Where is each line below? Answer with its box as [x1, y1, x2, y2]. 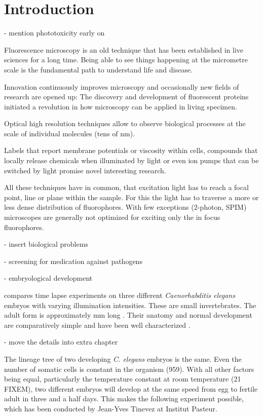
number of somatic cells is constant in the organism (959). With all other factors [4, 363, 254, 374]
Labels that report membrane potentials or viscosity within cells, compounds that [4, 145, 258, 156]
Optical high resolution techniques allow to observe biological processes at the [4, 118, 246, 129]
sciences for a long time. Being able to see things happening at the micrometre [4, 54, 248, 65]
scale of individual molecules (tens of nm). [4, 128, 135, 138]
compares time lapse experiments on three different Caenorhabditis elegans [4, 290, 235, 300]
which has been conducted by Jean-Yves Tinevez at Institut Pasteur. [4, 403, 217, 413]
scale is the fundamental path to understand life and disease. [4, 64, 193, 74]
